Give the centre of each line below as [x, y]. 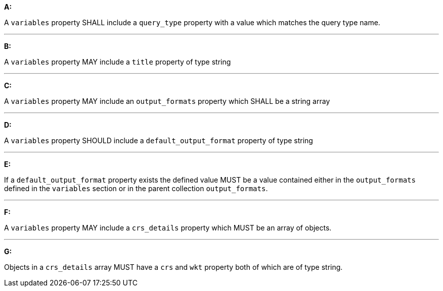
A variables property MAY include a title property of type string [118, 62]
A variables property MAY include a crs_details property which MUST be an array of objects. [168, 228]
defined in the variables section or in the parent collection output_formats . [136, 188]
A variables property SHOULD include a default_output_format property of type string [159, 140]
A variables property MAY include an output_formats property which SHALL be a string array [167, 101]
